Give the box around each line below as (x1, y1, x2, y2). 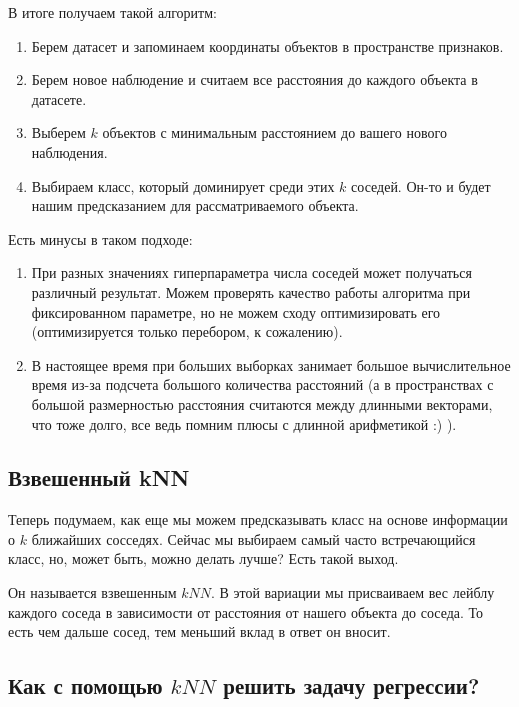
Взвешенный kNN (8, 462, 190, 493)
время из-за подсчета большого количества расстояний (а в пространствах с (31, 374, 494, 395)
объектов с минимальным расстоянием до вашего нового (102, 122, 447, 143)
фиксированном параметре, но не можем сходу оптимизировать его (31, 301, 441, 322)
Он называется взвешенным (8, 582, 177, 603)
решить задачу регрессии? (223, 670, 480, 701)
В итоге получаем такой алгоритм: (8, 2, 217, 22)
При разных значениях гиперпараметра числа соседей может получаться (31, 262, 472, 283)
